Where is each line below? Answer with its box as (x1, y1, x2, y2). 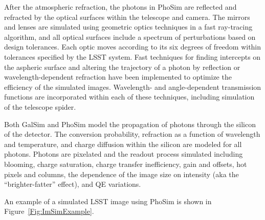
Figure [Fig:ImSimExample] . (4, 206, 94, 216)
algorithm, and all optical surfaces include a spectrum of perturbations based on (4, 31, 256, 42)
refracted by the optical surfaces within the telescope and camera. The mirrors (4, 11, 250, 22)
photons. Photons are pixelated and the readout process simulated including (4, 149, 243, 159)
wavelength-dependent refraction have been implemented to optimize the (4, 71, 232, 82)
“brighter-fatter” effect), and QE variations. (4, 179, 141, 189)
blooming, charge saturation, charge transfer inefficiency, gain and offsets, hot (4, 158, 247, 169)
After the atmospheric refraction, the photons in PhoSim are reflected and (4, 2, 237, 12)
